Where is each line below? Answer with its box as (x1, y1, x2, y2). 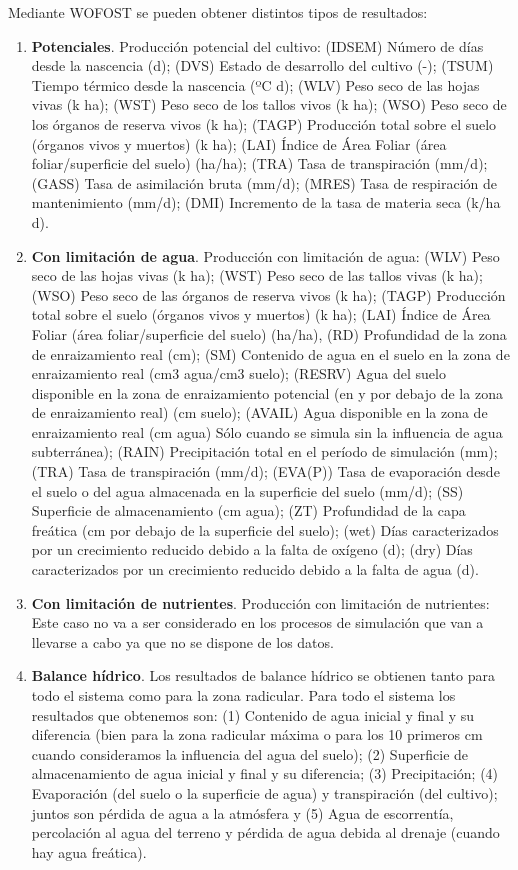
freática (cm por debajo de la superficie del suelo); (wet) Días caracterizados (31, 519, 499, 540)
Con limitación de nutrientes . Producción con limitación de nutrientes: (31, 592, 490, 613)
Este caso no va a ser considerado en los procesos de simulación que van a (31, 612, 484, 633)
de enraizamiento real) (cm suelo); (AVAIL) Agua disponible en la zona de (31, 402, 488, 423)
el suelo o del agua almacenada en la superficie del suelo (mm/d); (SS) (31, 480, 464, 501)
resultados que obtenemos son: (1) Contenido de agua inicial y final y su (31, 704, 474, 725)
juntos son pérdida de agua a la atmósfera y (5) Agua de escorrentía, (31, 802, 454, 823)
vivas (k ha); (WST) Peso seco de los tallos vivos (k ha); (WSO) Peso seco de (31, 94, 507, 115)
